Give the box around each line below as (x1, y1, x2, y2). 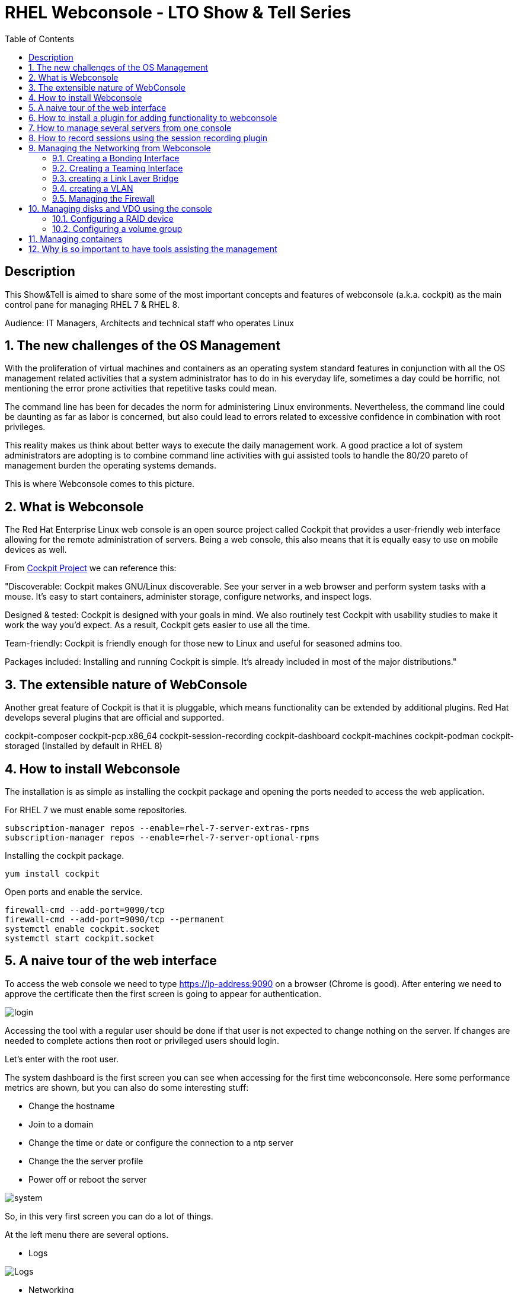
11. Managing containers (28, 233, 123, 244)
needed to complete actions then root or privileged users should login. (5, 1035, 280, 1046)
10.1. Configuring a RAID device (52, 213, 174, 224)
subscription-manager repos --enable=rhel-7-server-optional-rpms (5, 832, 320, 842)
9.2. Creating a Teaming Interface (52, 163, 183, 173)
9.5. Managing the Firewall (52, 193, 155, 203)
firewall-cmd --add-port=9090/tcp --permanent (5, 914, 225, 924)
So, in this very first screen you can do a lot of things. (5, 1211, 213, 1221)
